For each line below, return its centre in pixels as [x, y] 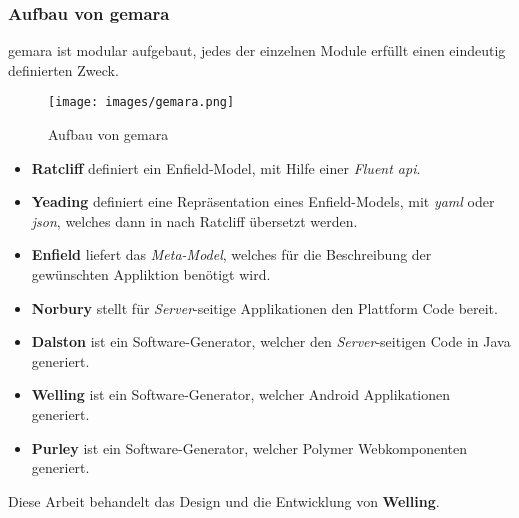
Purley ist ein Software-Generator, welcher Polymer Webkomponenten [249, 447]
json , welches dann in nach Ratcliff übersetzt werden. [194, 220]
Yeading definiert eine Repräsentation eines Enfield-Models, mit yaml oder [263, 201]
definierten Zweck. [63, 69]
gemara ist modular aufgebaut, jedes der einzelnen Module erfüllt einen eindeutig [257, 50]
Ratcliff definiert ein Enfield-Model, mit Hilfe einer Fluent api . [226, 167]
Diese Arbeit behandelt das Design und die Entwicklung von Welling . [224, 500]
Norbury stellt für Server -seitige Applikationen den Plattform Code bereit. [264, 307]
